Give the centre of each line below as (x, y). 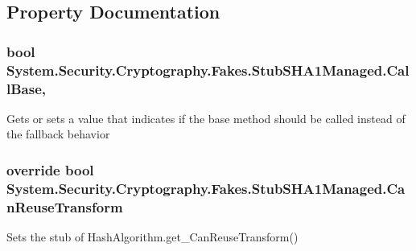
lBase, (27, 88)
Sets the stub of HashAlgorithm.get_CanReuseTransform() (152, 237)
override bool (50, 169)
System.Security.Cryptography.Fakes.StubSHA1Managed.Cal (208, 70)
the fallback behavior (58, 134)
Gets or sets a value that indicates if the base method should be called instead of (206, 118)
